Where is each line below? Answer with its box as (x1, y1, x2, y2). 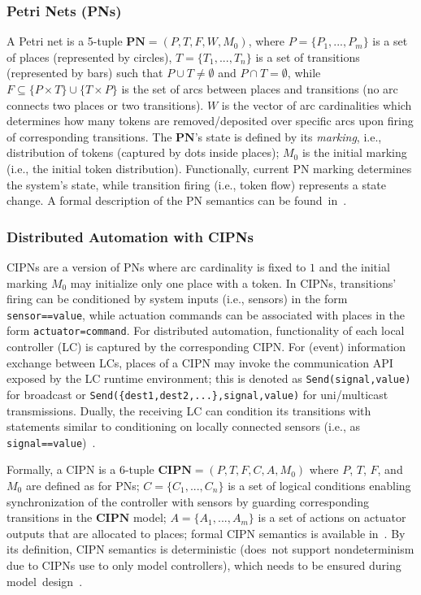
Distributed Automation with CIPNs (7, 226, 254, 246)
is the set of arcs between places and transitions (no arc (121, 80, 398, 97)
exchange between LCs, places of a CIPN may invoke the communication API (7, 354, 393, 371)
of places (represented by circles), (7, 48, 172, 65)
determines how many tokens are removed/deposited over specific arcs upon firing (7, 112, 414, 129)
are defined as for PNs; (25, 477, 140, 493)
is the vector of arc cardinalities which (221, 96, 412, 113)
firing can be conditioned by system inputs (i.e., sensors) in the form (7, 290, 348, 307)
